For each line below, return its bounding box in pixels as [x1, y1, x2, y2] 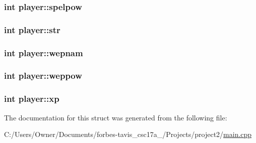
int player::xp [4, 92, 59, 105]
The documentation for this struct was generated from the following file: [4, 112, 227, 122]
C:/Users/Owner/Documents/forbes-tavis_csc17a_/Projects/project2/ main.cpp [4, 129, 252, 139]
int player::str [4, 23, 60, 36]
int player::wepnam [4, 46, 83, 59]
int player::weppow [4, 69, 82, 82]
